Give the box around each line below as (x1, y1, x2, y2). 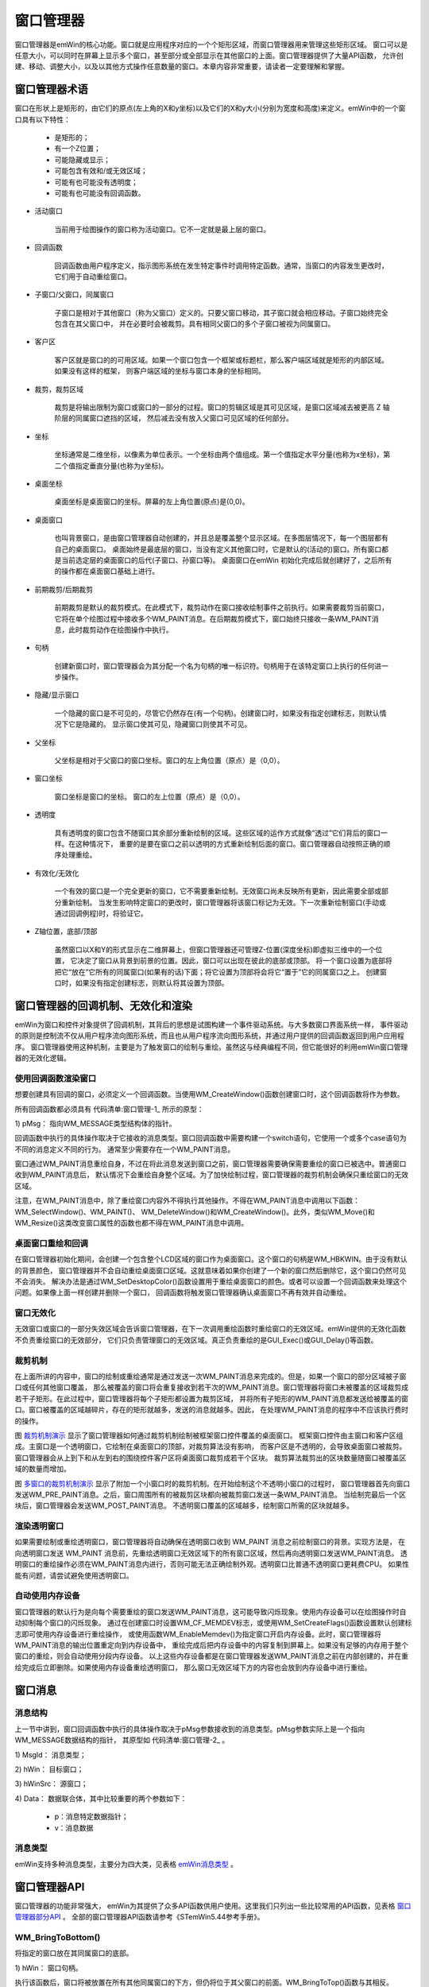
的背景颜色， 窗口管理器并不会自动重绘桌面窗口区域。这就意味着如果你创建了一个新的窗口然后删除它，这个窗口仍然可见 (14, 1265, 407, 1275)
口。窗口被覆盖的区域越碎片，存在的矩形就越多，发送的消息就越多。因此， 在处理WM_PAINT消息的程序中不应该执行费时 (14, 1405, 409, 1415)
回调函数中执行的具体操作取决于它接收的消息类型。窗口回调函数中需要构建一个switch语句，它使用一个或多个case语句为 (14, 1133, 407, 1143)
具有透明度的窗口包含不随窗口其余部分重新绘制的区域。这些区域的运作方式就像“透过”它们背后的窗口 (54, 827, 381, 838)
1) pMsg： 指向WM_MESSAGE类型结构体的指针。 (14, 1118, 176, 1128)
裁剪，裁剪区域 (34, 384, 83, 393)
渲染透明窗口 (14, 1520, 64, 1532)
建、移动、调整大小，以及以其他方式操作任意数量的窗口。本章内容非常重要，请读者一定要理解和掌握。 (14, 62, 349, 72)
